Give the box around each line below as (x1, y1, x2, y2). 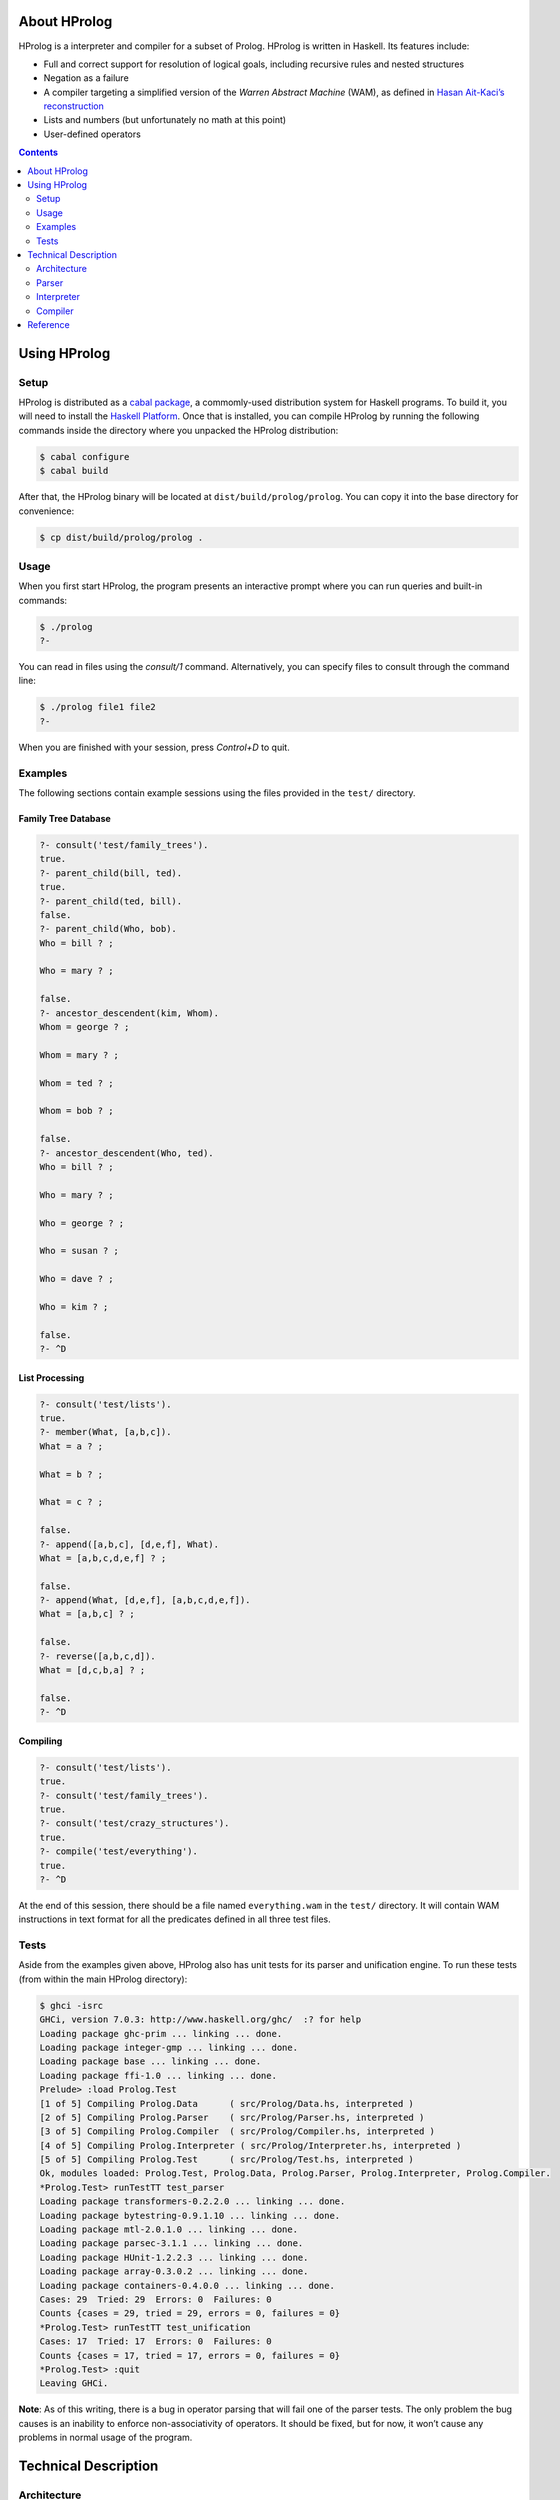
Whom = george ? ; (39, 1021, 130, 1033)
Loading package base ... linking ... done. (39, 2056, 262, 2067)
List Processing (18, 1371, 85, 1384)
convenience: (18, 505, 75, 517)
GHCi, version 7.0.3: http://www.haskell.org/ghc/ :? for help (39, 2014, 362, 2025)
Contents (18, 146, 59, 159)
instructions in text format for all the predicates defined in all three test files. (18, 1913, 331, 1925)
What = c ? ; (39, 1496, 104, 1508)
